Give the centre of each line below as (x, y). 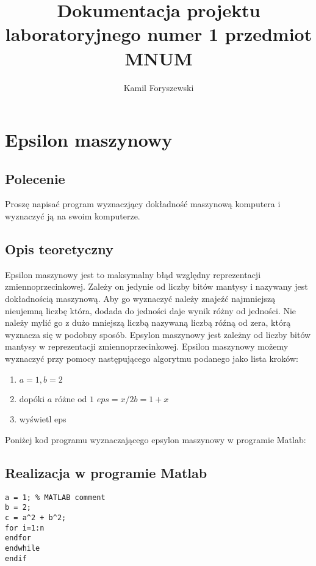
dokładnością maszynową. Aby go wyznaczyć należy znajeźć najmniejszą (140, 299)
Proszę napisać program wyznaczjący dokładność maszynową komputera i (143, 204)
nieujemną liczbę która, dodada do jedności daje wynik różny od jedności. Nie (151, 310)
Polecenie (35, 178)
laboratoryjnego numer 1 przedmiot (159, 34)
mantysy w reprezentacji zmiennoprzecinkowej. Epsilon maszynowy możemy (147, 346)
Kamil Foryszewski (159, 87)
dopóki (32, 398)
